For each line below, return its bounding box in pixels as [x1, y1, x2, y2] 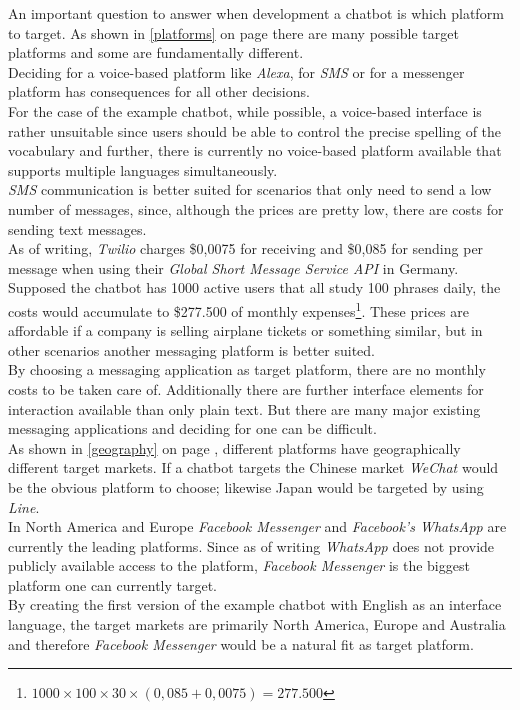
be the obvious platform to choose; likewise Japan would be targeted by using [8, 476, 484, 497]
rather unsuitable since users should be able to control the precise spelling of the [8, 120, 502, 141]
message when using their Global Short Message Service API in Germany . [8, 257, 459, 278]
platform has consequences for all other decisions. [8, 81, 310, 102]
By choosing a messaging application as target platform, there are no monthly [8, 359, 486, 380]
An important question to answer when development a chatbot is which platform [8, 3, 504, 23]
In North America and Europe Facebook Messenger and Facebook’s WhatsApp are [8, 516, 507, 537]
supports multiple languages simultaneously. [8, 159, 278, 180]
